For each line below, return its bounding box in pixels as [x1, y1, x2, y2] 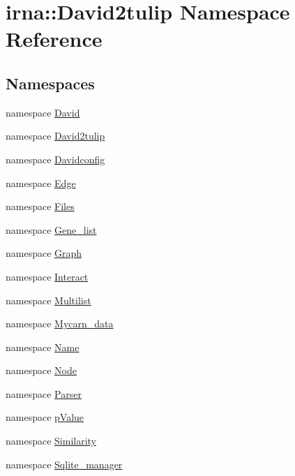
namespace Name [6, 339, 80, 354]
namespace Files [6, 199, 75, 214]
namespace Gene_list [6, 222, 97, 237]
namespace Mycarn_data [6, 316, 114, 331]
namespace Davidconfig [6, 151, 105, 166]
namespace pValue [6, 410, 84, 424]
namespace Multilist [6, 292, 91, 307]
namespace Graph [6, 246, 82, 260]
